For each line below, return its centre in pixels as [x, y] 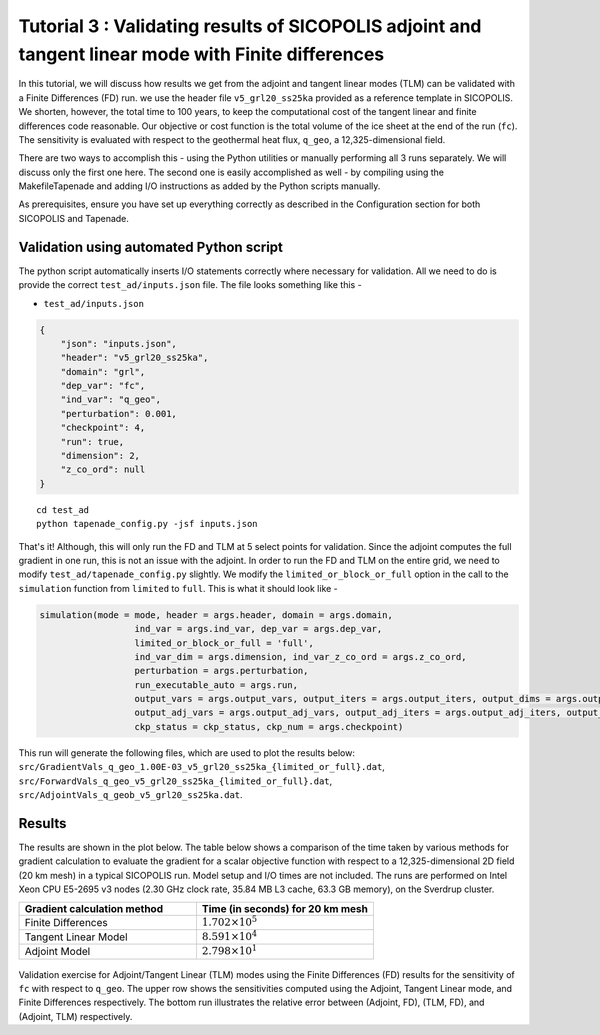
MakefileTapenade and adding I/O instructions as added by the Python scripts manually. [199, 186]
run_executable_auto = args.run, [216, 684]
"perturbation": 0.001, [118, 413]
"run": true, [92, 441]
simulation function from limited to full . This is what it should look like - [178, 588]
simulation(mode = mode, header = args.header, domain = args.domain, [216, 614]
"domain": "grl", [103, 371]
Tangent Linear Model [76, 937]
